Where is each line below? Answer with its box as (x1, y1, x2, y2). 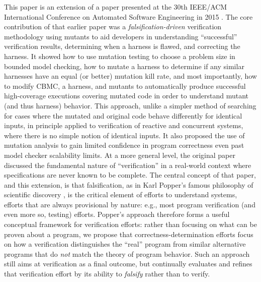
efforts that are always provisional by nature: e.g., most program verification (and (4, 199, 255, 209)
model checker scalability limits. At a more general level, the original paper (4, 149, 235, 160)
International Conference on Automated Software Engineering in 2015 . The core (4, 11, 253, 22)
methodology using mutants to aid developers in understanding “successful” (4, 31, 237, 41)
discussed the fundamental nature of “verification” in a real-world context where (4, 159, 251, 170)
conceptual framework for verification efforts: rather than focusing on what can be (4, 219, 257, 230)
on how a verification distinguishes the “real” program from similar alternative (4, 239, 246, 249)
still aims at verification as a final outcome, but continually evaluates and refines (4, 258, 252, 269)
